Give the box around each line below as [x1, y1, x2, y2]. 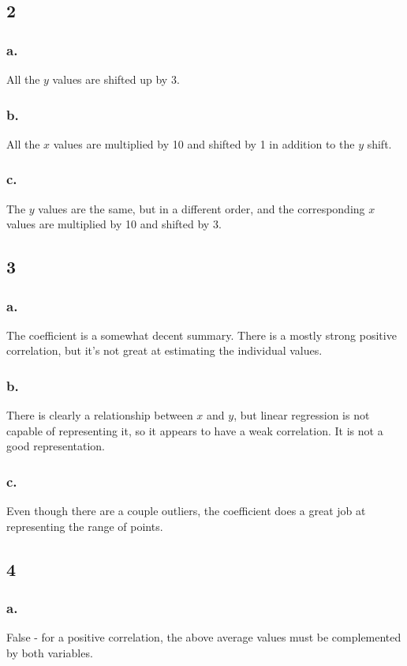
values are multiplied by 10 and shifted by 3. [6, 216, 222, 232]
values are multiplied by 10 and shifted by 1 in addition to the [53, 135, 355, 152]
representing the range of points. [6, 517, 163, 534]
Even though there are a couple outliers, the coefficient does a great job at [6, 502, 366, 519]
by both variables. [6, 645, 93, 660]
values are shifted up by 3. [52, 71, 180, 87]
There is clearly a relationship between [6, 407, 193, 423]
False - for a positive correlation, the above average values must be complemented [6, 629, 401, 645]
